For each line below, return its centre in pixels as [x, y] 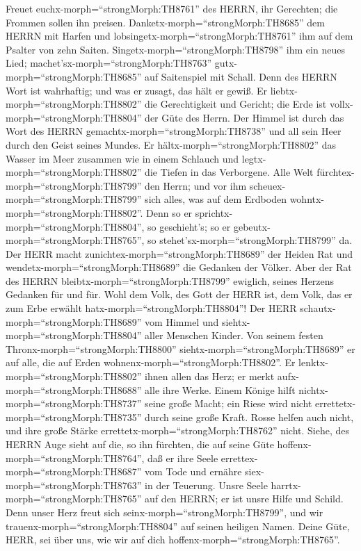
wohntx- [307, 199]
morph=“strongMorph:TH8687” [74, 471]
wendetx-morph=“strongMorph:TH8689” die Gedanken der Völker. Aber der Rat [179, 267]
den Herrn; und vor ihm [196, 185]
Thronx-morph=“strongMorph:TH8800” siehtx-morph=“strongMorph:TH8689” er [180, 348]
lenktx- [313, 362]
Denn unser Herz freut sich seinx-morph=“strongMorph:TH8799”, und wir [165, 512]
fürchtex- [336, 172]
